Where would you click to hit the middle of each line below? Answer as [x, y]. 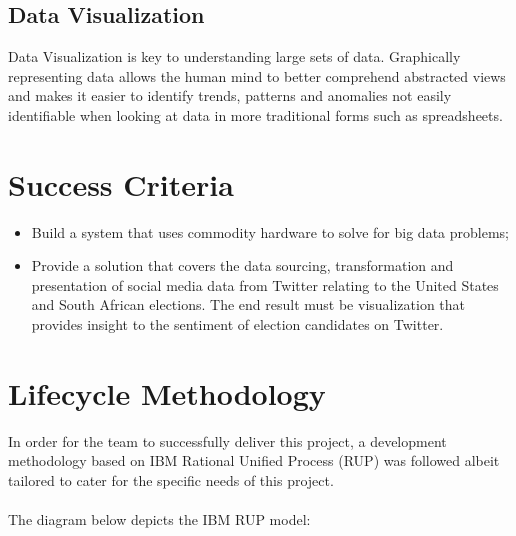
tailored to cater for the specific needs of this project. [171, 479]
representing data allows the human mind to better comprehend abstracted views [257, 75]
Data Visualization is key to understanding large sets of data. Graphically [234, 56]
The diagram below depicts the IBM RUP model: [159, 519]
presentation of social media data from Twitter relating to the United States [265, 284]
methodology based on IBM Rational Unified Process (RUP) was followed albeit [254, 460]
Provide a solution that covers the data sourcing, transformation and [242, 265]
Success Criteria [121, 183]
